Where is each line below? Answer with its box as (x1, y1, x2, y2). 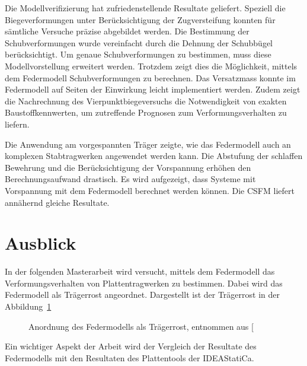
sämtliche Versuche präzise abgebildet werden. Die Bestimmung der (5, 25, 250, 37)
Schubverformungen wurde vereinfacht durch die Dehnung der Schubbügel (5, 36, 273, 49)
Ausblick (5, 231, 76, 255)
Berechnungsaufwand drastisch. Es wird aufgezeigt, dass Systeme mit (5, 173, 256, 185)
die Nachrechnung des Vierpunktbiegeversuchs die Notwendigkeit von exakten (5, 94, 287, 107)
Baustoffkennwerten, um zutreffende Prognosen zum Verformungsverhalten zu (5, 106, 287, 119)
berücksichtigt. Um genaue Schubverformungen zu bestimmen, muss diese (5, 48, 271, 61)
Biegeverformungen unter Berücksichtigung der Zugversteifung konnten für (5, 13, 276, 26)
